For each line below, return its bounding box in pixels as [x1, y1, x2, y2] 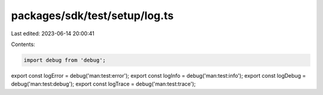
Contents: [11, 41, 35, 48]
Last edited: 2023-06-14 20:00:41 [11, 30, 95, 37]
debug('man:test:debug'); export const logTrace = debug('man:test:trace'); [11, 81, 196, 88]
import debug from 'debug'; [23, 57, 106, 63]
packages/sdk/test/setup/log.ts [11, 9, 174, 22]
